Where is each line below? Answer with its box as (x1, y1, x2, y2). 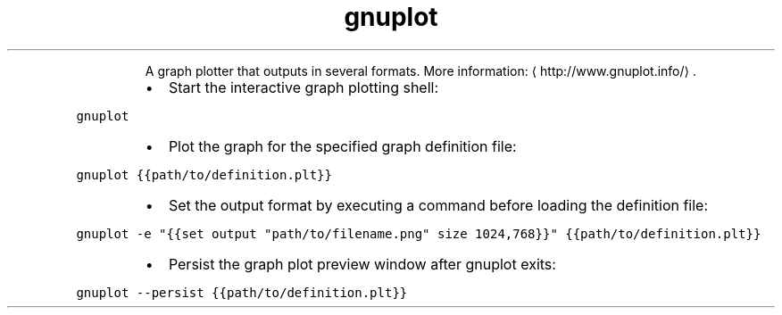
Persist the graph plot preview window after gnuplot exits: (168, 254, 556, 273)
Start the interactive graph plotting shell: (168, 78, 439, 96)
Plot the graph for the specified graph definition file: (168, 137, 517, 155)
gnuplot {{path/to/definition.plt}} (76, 167, 332, 182)
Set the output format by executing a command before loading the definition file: (168, 195, 709, 214)
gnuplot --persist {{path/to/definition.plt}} (76, 285, 408, 300)
